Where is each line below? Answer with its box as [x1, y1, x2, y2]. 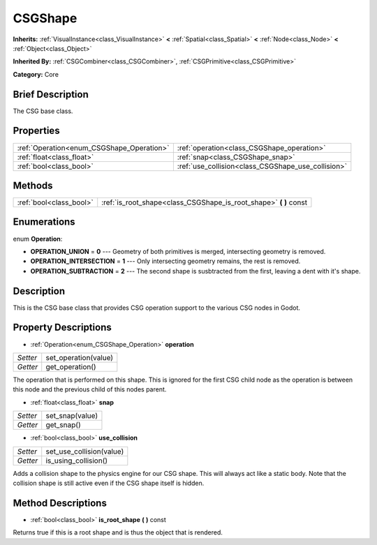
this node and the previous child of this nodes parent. [13, 385, 167, 394]
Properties [13, 125, 60, 137]
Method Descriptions [13, 497, 108, 509]
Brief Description [13, 88, 89, 100]
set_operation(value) [45, 352, 114, 362]
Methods [13, 179, 53, 191]
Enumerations [13, 216, 76, 228]
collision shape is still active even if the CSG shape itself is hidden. [13, 479, 205, 487]
